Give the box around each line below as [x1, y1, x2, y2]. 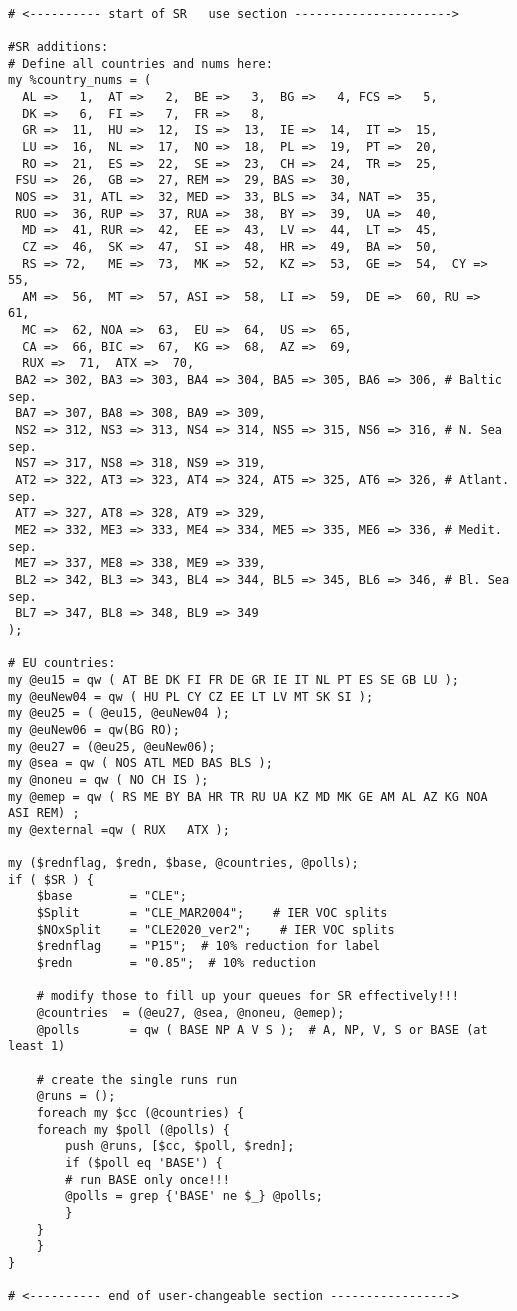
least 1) [8, 1039, 66, 1054]
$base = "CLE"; [36, 889, 187, 904]
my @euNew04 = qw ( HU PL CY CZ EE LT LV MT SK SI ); [8, 689, 374, 704]
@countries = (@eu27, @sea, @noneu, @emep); [36, 1006, 345, 1021]
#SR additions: [8, 39, 109, 54]
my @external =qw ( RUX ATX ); [8, 822, 230, 837]
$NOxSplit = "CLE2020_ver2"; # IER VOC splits [36, 922, 395, 937]
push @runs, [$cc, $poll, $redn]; [65, 1139, 295, 1154]
